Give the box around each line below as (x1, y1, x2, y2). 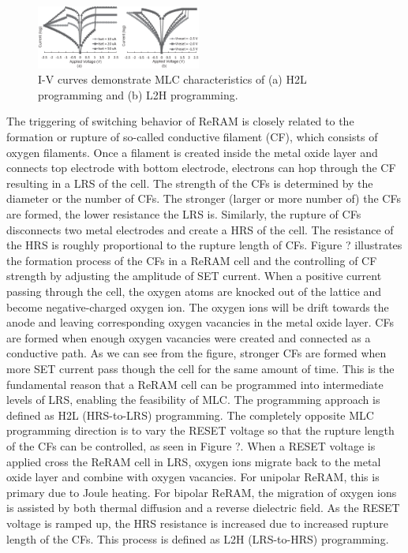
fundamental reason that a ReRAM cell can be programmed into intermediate (6, 376, 384, 392)
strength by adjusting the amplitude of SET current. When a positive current (6, 267, 382, 284)
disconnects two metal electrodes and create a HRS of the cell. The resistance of (6, 221, 394, 237)
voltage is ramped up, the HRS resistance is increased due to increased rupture (6, 514, 388, 531)
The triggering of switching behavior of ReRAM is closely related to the (6, 113, 354, 129)
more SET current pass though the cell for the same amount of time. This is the (6, 360, 395, 376)
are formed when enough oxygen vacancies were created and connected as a (6, 329, 371, 346)
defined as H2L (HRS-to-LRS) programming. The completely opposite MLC (6, 406, 374, 423)
